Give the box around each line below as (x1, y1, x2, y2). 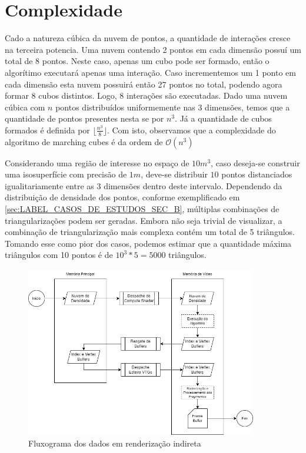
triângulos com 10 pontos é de (5, 249, 113, 261)
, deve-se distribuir (141, 168, 208, 180)
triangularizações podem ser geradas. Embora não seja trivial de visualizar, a (5, 214, 282, 226)
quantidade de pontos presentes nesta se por (5, 112, 164, 125)
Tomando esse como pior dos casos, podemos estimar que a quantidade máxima (5, 237, 292, 249)
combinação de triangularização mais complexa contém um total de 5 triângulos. (5, 226, 295, 238)
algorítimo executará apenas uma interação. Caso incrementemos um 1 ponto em (5, 66, 296, 78)
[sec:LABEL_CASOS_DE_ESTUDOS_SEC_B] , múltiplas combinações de (5, 203, 280, 215)
